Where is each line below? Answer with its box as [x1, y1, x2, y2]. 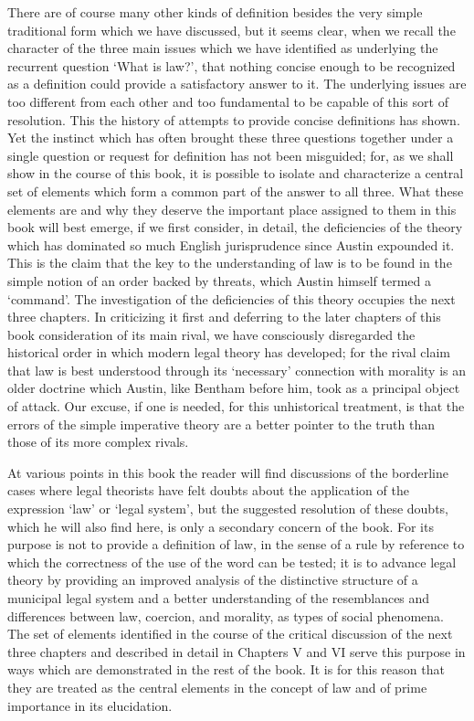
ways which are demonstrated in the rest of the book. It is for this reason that [7, 660, 445, 679]
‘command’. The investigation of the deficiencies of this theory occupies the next [7, 289, 456, 308]
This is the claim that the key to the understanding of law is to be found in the [7, 253, 452, 272]
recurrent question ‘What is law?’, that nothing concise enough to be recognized [7, 56, 456, 75]
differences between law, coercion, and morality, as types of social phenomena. [7, 606, 444, 625]
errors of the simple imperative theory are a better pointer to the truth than [7, 414, 435, 433]
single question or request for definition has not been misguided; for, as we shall [7, 145, 454, 164]
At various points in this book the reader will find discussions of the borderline [7, 462, 448, 482]
